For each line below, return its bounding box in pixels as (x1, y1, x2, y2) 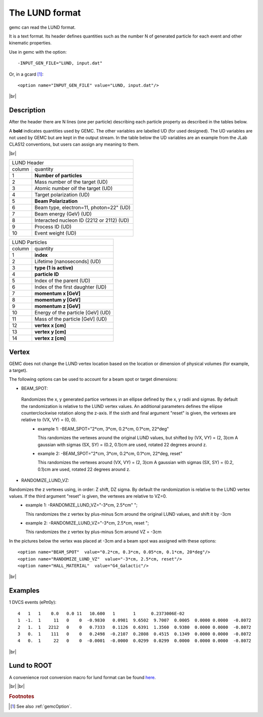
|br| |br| (9, 683, 25, 689)
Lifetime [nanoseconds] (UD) (34, 258, 101, 265)
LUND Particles (12, 239, 47, 246)
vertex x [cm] (34, 322, 66, 329)
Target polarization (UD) (34, 192, 90, 198)
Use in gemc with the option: (9, 49, 67, 55)
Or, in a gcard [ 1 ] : (9, 71, 44, 77)
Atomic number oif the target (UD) (34, 185, 113, 192)
